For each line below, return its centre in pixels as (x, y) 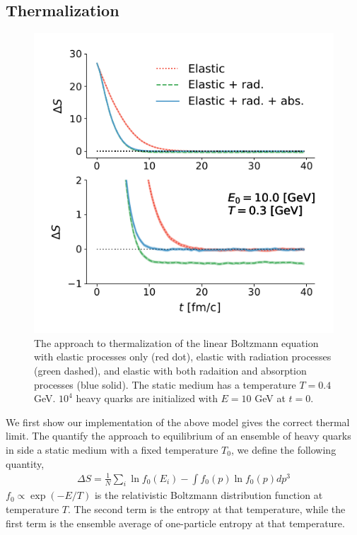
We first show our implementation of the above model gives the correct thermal (178, 422)
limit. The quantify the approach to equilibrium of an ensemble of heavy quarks (178, 436)
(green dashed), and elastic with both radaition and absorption (170, 370)
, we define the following (283, 449)
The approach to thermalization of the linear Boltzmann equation (176, 342)
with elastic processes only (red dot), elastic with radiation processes (183, 357)
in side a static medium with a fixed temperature (112, 449)
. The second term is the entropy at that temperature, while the (207, 509)
